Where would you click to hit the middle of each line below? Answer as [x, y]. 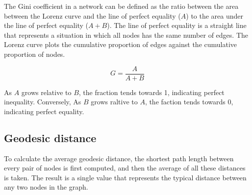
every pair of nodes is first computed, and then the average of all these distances [125, 168]
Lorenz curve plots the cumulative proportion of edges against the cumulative [121, 44]
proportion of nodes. [35, 54]
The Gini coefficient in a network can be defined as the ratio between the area [121, 6]
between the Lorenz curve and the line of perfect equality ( [92, 15]
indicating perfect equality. [44, 111]
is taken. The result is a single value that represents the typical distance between [125, 177]
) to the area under [215, 15]
